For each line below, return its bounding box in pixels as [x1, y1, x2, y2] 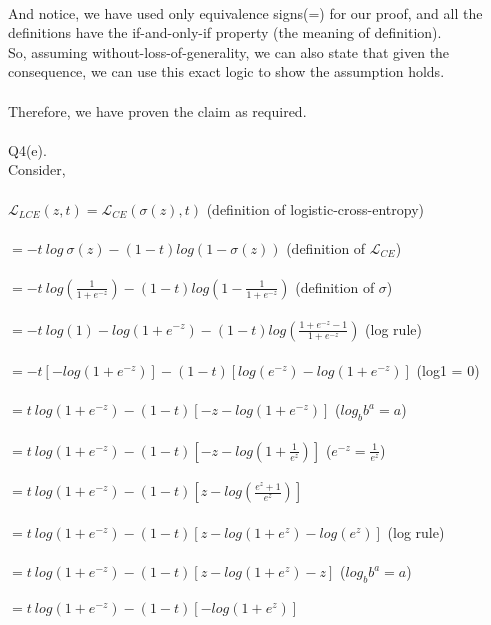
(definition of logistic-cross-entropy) [206, 198, 424, 219]
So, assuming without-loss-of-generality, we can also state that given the [8, 41, 450, 62]
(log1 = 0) [416, 360, 480, 381]
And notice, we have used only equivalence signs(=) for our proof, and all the [8, 2, 483, 23]
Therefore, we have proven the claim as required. [8, 100, 307, 121]
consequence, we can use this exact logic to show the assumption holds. [8, 61, 445, 82]
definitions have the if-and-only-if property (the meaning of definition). [8, 22, 442, 43]
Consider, [8, 159, 66, 180]
